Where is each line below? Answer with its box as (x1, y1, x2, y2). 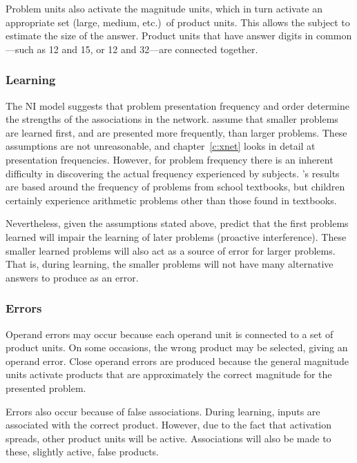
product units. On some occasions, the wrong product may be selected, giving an (6, 340, 348, 355)
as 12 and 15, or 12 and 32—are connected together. (37, 41, 258, 56)
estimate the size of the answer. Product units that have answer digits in (6, 28, 313, 43)
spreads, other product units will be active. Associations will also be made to (6, 431, 331, 445)
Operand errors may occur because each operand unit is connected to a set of (6, 326, 334, 341)
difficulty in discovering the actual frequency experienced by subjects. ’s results (6, 166, 340, 180)
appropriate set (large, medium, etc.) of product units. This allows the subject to (6, 14, 350, 29)
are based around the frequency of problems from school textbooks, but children (6, 179, 345, 194)
